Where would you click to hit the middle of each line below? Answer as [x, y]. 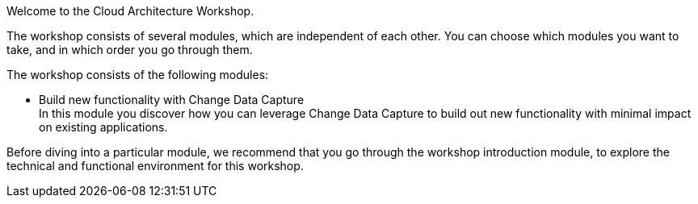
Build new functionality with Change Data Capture [172, 100]
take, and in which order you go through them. [130, 50]
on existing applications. [103, 127]
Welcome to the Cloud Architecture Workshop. [130, 11]
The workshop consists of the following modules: [138, 75]
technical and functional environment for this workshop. [155, 166]
